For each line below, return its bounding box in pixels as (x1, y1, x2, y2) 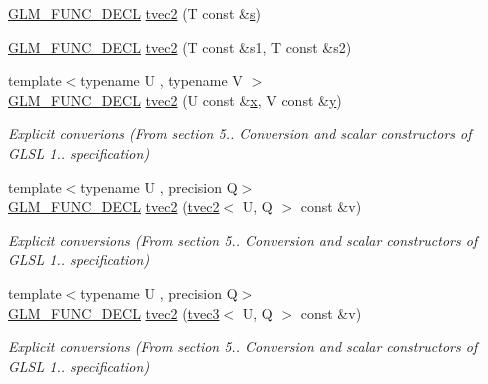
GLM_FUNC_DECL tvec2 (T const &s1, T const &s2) (8, 36, 352, 57)
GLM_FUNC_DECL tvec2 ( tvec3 (8, 302, 220, 323)
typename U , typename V (80, 70, 243, 91)
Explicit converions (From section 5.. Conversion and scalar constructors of (8, 123, 472, 144)
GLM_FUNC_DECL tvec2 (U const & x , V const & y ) (8, 89, 342, 110)
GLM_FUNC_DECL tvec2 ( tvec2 (8, 196, 220, 217)
